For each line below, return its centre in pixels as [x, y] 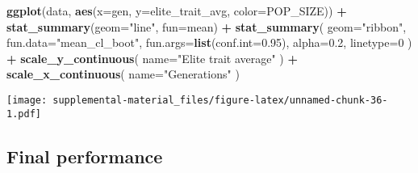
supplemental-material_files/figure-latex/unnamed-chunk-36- [220, 100]
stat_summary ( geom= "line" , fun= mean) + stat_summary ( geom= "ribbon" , [207, 26]
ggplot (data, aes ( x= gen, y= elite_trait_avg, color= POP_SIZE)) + [177, 11]
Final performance [85, 156]
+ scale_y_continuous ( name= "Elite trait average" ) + [152, 58]
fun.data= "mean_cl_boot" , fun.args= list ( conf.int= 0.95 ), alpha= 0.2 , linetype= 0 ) [209, 42]
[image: [27, 100]
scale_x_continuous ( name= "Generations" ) [123, 74]
